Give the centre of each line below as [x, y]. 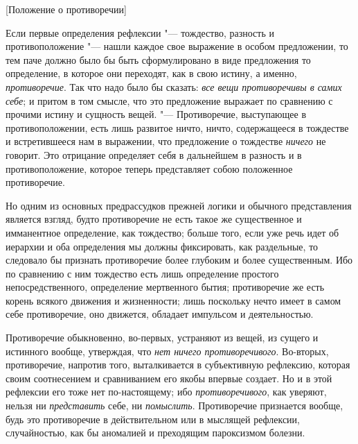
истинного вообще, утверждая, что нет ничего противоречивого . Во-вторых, [167, 351]
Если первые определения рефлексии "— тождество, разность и [140, 32]
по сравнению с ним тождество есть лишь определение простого [142, 273]
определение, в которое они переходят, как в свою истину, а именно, [151, 73]
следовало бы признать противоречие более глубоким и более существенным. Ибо [179, 260]
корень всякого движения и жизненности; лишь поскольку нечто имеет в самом [173, 300]
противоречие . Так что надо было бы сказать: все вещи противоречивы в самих [174, 86]
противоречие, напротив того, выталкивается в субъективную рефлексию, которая [178, 365]
